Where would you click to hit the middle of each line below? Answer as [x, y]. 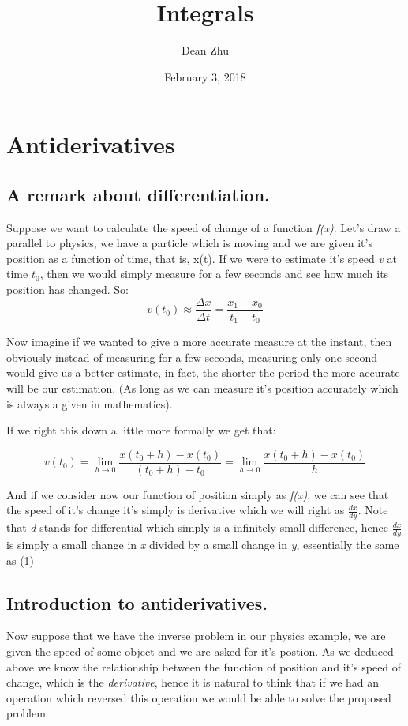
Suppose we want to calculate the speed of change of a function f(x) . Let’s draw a [204, 227]
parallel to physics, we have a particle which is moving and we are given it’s [189, 243]
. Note [373, 510]
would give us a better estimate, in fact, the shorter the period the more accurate [203, 372]
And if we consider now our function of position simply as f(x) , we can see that [198, 494]
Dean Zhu [205, 50]
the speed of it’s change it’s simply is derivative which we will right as [176, 510]
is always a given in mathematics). [90, 403]
